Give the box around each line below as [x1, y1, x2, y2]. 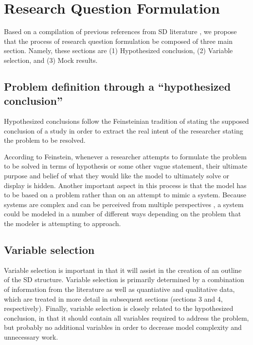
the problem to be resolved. [4, 135, 86, 145]
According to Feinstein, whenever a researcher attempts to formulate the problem [4, 151, 247, 161]
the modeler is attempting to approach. [4, 218, 121, 229]
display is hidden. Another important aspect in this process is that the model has [4, 180, 247, 190]
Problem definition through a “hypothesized [4, 78, 231, 94]
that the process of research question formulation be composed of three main [4, 36, 233, 46]
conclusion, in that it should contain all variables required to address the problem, [4, 312, 249, 323]
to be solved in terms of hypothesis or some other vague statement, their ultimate [4, 161, 248, 171]
